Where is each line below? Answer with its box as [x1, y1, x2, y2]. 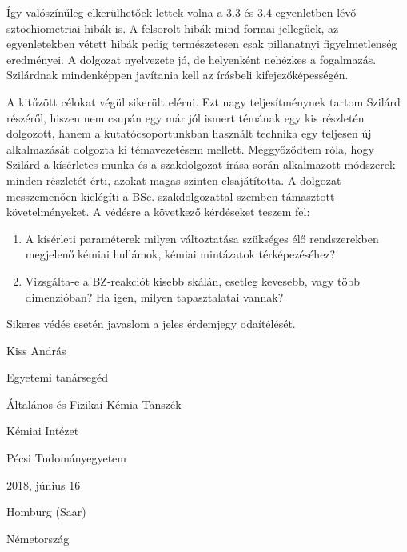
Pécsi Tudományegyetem [6, 450, 126, 466]
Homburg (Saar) [6, 503, 86, 520]
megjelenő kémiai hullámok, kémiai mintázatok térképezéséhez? [25, 246, 336, 262]
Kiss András [6, 342, 66, 358]
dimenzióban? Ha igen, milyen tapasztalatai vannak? [25, 288, 284, 305]
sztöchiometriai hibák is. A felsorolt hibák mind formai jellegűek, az [6, 19, 339, 36]
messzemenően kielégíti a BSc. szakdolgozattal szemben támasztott [6, 187, 335, 204]
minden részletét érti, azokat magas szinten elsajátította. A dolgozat [6, 171, 341, 188]
